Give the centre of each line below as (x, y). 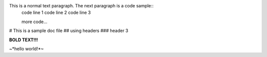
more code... (35, 22)
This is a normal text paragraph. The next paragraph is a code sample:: (81, 6)
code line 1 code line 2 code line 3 (56, 13)
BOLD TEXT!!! (23, 40)
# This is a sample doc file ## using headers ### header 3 (69, 31)
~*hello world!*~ (26, 49)
